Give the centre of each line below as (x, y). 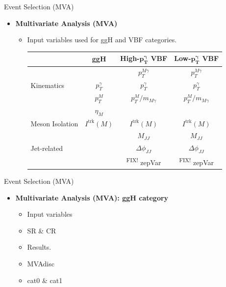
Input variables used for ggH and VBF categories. (102, 40)
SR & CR (42, 230)
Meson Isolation (54, 123)
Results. (39, 247)
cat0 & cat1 (45, 280)
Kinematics (48, 85)
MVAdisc (41, 263)
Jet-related (47, 148)
